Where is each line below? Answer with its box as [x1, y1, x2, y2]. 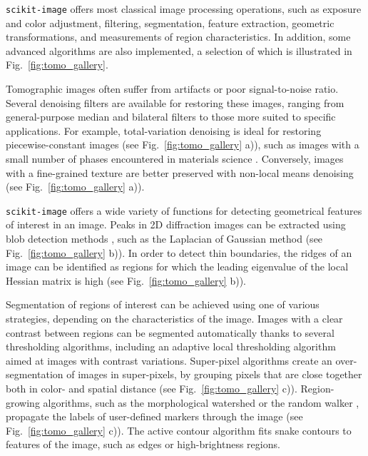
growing [6, 395, 40, 410]
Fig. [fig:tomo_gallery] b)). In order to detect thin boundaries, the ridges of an [6, 245, 352, 260]
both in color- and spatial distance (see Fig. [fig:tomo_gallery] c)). [6, 380, 297, 395]
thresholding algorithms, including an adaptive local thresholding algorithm [6, 339, 336, 354]
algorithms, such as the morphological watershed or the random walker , [43, 395, 359, 410]
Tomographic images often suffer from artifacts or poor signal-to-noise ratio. [6, 81, 339, 96]
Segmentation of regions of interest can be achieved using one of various [6, 297, 320, 312]
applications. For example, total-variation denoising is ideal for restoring [6, 123, 322, 138]
